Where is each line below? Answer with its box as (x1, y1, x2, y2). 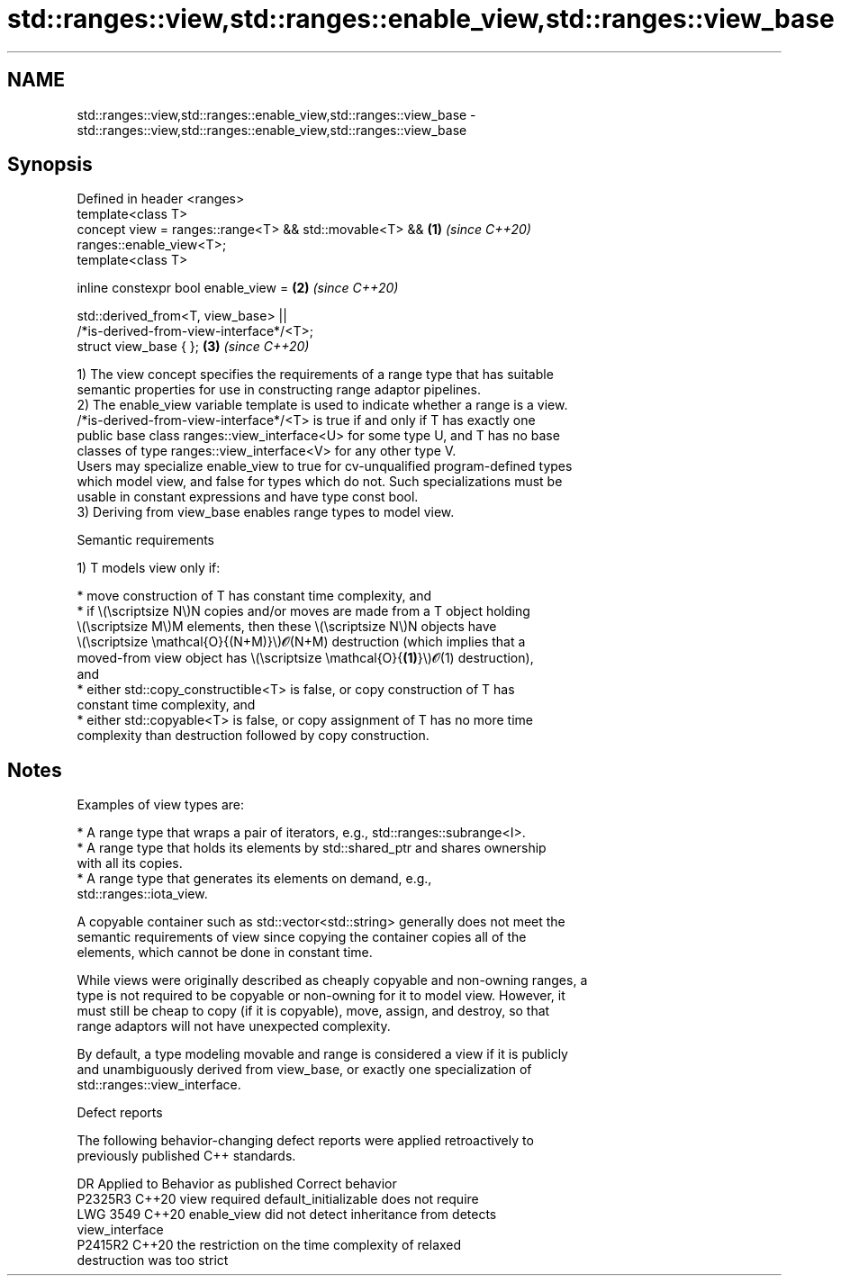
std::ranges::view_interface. (77, 1077, 241, 1093)
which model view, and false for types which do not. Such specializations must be (77, 474, 563, 490)
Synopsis (7, 153, 93, 176)
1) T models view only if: (77, 560, 221, 576)
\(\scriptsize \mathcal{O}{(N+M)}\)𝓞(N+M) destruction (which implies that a (77, 634, 526, 650)
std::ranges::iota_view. (77, 886, 208, 902)
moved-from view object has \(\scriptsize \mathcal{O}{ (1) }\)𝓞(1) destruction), (77, 650, 534, 666)
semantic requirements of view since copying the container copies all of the (77, 929, 527, 945)
